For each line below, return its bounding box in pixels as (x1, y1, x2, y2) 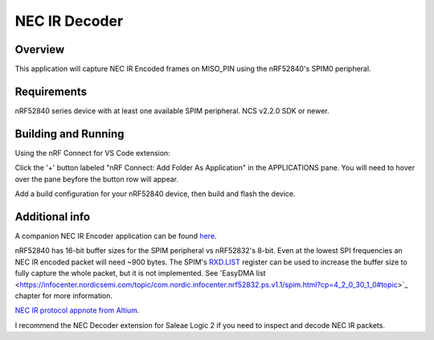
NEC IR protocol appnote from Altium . (14, 305, 140, 315)
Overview (14, 43, 65, 56)
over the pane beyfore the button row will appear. (14, 174, 178, 184)
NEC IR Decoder (14, 12, 124, 30)
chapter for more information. (14, 290, 113, 301)
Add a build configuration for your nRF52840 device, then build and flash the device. (14, 189, 296, 199)
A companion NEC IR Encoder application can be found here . (14, 231, 217, 240)
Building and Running (14, 127, 125, 141)
